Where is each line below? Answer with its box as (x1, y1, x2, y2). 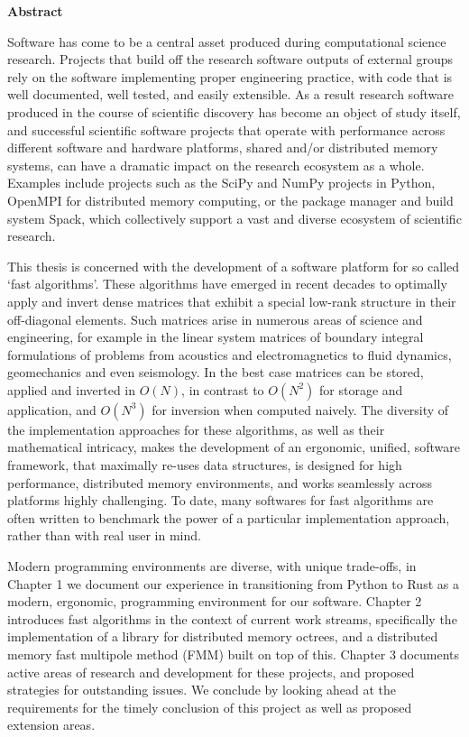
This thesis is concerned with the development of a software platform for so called (7, 256, 460, 275)
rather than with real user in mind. (7, 526, 201, 545)
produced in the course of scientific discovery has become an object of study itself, (7, 102, 461, 121)
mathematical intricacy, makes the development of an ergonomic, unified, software (7, 438, 460, 456)
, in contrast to (181, 380, 264, 399)
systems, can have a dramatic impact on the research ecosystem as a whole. (7, 155, 425, 174)
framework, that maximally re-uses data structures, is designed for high (7, 456, 402, 474)
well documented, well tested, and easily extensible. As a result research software (7, 85, 454, 104)
